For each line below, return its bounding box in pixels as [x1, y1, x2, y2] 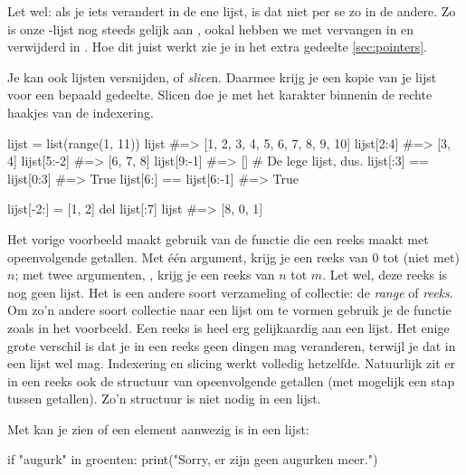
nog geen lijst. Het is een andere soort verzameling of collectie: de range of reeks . [7, 282, 453, 301]
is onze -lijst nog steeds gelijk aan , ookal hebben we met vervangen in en [7, 19, 414, 38]
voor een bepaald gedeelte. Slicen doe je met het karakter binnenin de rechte [7, 85, 433, 104]
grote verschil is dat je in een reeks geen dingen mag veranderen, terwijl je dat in [7, 336, 456, 355]
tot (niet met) [383, 247, 460, 266]
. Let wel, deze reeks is [322, 265, 448, 284]
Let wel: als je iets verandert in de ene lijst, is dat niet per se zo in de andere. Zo [7, 2, 456, 20]
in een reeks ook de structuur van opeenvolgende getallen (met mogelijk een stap [7, 371, 455, 390]
